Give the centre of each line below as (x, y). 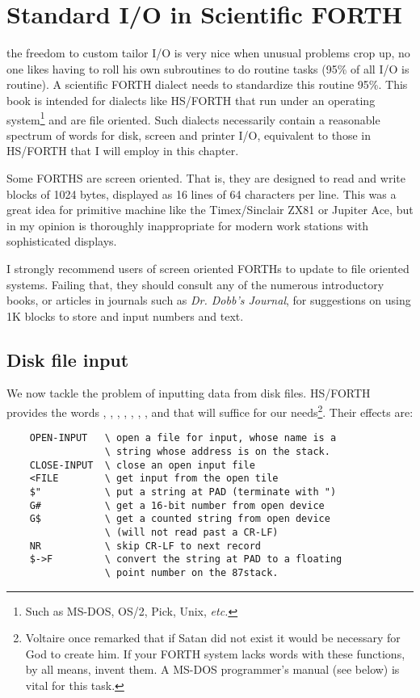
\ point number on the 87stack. (191, 572)
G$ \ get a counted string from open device (180, 519)
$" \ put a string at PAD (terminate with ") (183, 492)
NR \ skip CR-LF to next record (145, 546)
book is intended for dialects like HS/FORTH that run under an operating (191, 100)
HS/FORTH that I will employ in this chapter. (123, 151)
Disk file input (68, 359)
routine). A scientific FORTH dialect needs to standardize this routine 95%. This (207, 84)
